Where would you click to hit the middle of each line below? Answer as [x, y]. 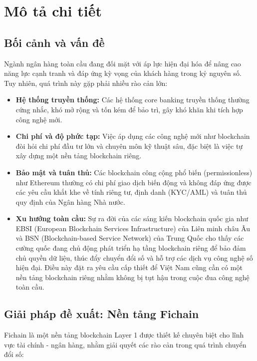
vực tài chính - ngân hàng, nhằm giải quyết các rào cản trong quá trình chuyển [125, 344]
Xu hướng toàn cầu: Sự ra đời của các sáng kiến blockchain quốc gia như [132, 218]
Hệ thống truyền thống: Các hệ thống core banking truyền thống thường [132, 100]
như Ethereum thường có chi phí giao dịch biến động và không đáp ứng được [133, 182]
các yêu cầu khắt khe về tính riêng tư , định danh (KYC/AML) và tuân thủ [131, 192]
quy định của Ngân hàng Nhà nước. [70, 201]
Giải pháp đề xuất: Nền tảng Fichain [102, 314]
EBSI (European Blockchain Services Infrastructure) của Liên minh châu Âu [133, 228]
